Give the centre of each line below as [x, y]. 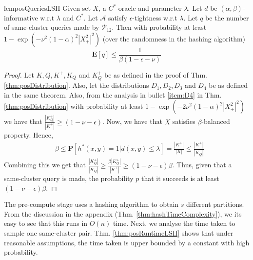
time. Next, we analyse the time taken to [174, 223]
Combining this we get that [45, 165]
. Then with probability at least [159, 27]
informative [21, 17]
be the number [227, 17]
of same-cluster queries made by [52, 27]
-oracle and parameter [149, 8]
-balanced [216, 121]
